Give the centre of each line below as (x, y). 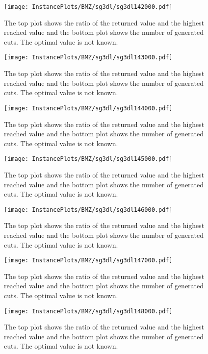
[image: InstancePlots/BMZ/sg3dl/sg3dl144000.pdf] (88, 108)
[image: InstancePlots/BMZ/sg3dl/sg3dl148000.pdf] (88, 311)
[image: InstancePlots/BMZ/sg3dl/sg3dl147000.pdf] (88, 261)
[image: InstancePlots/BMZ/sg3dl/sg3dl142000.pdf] (88, 7)
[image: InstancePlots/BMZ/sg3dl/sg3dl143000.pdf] (88, 58)
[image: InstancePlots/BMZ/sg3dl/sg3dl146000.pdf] (88, 210)
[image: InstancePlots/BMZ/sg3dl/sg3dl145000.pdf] (88, 159)
